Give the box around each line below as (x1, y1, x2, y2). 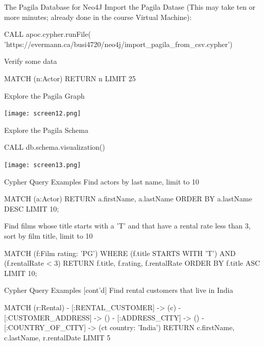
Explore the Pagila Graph (4, 90, 85, 101)
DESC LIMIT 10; (4, 203, 59, 214)
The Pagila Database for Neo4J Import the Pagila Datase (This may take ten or (4, 2, 256, 12)
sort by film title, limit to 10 (4, 230, 93, 241)
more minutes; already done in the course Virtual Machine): (4, 11, 192, 22)
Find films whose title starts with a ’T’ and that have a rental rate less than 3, (4, 220, 251, 231)
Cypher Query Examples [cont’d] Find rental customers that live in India (4, 285, 233, 295)
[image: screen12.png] (4, 110, 81, 118)
